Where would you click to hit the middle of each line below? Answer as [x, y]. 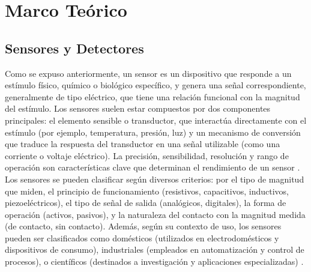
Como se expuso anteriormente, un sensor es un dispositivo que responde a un [148, 73]
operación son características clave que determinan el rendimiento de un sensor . [152, 167]
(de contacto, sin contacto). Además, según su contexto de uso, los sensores [143, 226]
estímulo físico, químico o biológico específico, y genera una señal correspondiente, [155, 85]
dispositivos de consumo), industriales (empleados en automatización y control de [155, 249]
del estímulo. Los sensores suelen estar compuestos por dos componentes [138, 108]
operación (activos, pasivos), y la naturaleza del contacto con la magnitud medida [155, 214]
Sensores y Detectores [74, 48]
